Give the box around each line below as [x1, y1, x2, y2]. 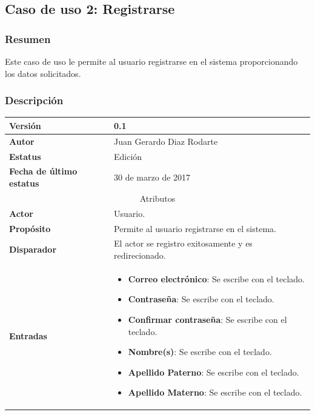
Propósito [9, 222, 51, 234]
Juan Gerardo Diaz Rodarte [114, 134, 218, 147]
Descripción [5, 93, 64, 108]
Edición [114, 150, 142, 162]
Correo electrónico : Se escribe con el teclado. [128, 272, 305, 285]
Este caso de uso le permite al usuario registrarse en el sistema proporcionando [5, 55, 298, 67]
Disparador [9, 243, 57, 256]
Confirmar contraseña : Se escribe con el [128, 313, 287, 326]
